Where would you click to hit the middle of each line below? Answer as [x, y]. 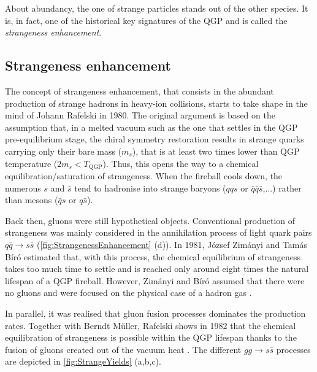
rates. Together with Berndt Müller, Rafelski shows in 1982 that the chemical [151, 325]
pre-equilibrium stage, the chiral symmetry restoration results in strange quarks [155, 139]
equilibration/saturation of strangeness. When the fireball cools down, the [144, 176]
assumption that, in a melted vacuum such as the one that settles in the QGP [151, 127]
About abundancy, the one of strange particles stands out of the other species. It [157, 8]
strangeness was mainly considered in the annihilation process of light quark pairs [158, 232]
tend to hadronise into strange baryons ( [150, 188]
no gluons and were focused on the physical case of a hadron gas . [128, 293]
